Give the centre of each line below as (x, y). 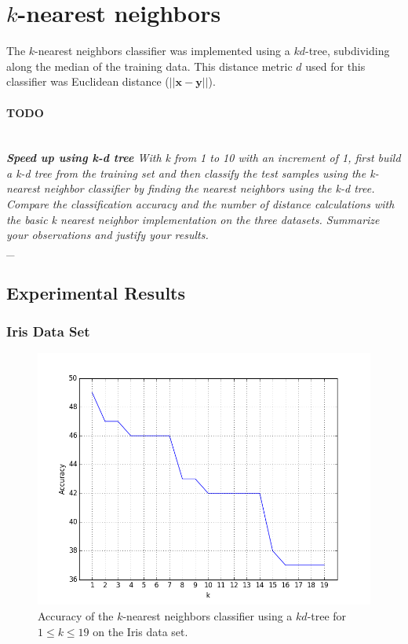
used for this (335, 66)
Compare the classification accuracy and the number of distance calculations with (200, 204)
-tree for (327, 615)
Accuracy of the (76, 615)
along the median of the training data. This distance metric (149, 66)
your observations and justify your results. (107, 235)
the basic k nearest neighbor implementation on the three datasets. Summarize (193, 219)
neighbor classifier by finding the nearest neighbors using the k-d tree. (209, 188)
